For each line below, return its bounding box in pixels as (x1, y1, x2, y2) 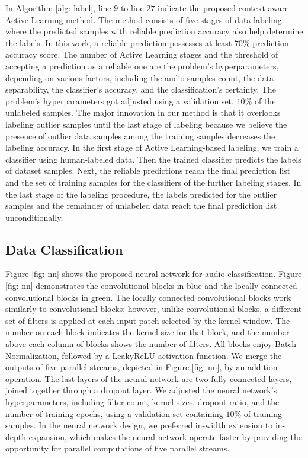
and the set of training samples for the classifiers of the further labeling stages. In (5, 176, 301, 188)
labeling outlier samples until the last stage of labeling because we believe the (5, 117, 287, 130)
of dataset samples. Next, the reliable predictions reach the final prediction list (5, 164, 291, 177)
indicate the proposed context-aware (158, 2, 289, 14)
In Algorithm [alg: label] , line (5, 2, 111, 14)
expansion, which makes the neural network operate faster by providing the (28, 430, 302, 443)
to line (120, 2, 144, 14)
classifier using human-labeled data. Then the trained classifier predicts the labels (5, 152, 301, 165)
